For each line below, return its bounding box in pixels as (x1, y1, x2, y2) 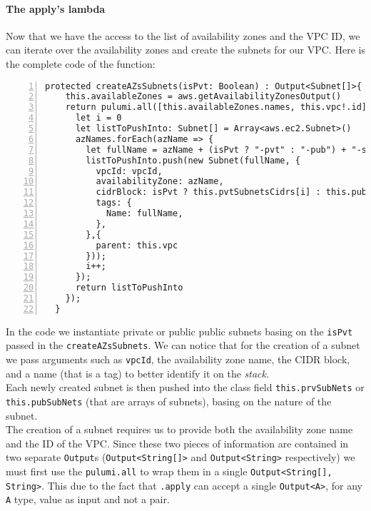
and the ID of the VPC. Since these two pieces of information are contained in (6, 435, 349, 450)
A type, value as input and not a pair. (6, 492, 170, 507)
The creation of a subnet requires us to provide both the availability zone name (6, 422, 353, 437)
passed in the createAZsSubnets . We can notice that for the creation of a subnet (6, 338, 360, 353)
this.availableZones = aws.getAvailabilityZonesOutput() (65, 91, 342, 102)
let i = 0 (75, 113, 122, 123)
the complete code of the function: (6, 56, 156, 71)
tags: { (96, 198, 132, 208)
